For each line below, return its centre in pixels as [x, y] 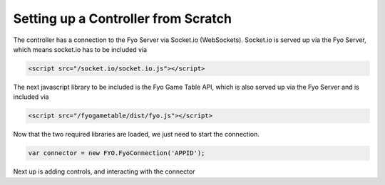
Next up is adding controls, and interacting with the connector [104, 171]
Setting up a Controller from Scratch [122, 18]
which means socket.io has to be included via [80, 49]
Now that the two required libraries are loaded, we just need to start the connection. [136, 134]
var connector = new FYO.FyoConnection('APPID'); [117, 153]
